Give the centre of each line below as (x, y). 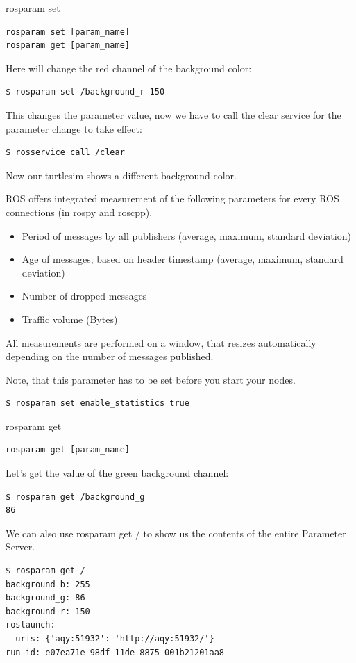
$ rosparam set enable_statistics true (98, 403)
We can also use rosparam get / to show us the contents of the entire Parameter (176, 533)
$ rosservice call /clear (65, 153)
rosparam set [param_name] (68, 32)
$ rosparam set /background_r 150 (85, 92)
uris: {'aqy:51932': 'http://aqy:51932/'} (115, 639)
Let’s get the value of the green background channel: (117, 473)
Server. (20, 547)
